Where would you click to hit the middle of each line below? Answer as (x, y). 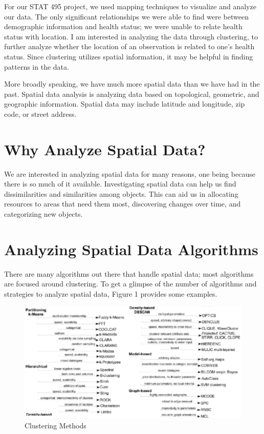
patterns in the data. (37, 66)
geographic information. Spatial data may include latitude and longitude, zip (125, 104)
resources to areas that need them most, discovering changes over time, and (123, 204)
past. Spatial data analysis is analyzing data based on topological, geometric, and (132, 94)
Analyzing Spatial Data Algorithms (131, 249)
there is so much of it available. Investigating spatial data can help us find (120, 184)
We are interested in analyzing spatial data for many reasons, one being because (130, 173)
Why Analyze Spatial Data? (105, 149)
